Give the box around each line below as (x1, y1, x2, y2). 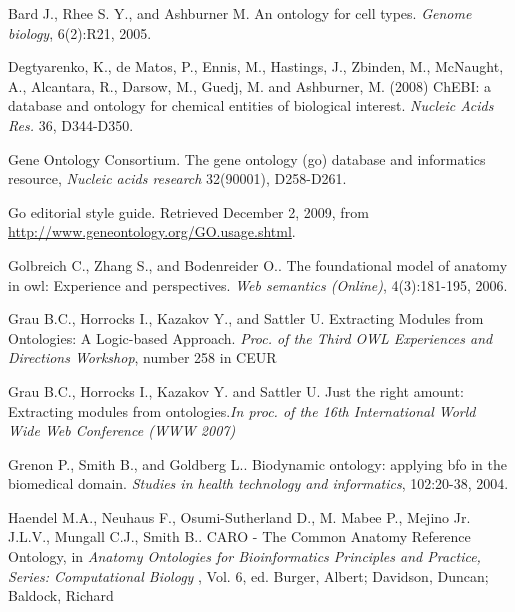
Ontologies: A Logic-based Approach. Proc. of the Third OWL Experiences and (8, 327, 493, 348)
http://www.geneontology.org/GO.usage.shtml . (8, 221, 296, 242)
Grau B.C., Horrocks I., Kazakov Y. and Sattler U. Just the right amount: (8, 380, 464, 401)
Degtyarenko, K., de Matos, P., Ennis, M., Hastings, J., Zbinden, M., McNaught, (8, 56, 504, 77)
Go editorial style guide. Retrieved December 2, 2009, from (8, 201, 369, 222)
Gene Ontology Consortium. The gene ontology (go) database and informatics (8, 148, 486, 169)
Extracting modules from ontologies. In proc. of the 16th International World (8, 400, 476, 421)
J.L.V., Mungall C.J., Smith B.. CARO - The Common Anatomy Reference (8, 526, 471, 547)
